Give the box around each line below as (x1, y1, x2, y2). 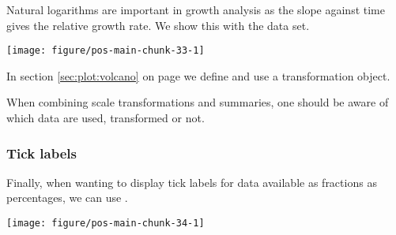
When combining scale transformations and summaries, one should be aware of (6, 94, 389, 110)
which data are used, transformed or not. (6, 110, 205, 126)
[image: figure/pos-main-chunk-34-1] (6, 218, 205, 229)
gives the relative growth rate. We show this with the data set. (6, 17, 310, 33)
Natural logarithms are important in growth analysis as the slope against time (6, 2, 385, 17)
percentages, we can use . (6, 189, 128, 206)
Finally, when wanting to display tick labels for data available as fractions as (6, 173, 377, 190)
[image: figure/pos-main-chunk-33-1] (6, 45, 205, 57)
